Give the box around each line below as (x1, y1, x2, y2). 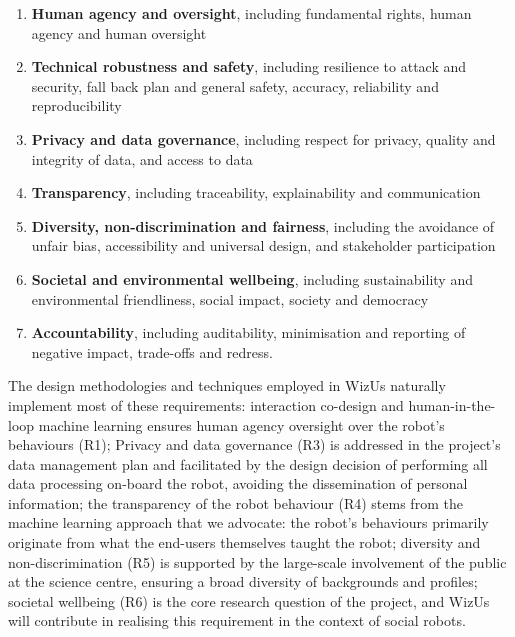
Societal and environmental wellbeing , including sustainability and (31, 268, 473, 289)
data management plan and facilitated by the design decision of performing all (8, 453, 488, 474)
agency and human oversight (31, 22, 207, 43)
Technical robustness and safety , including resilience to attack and (31, 56, 467, 77)
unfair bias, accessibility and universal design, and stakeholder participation (31, 235, 496, 256)
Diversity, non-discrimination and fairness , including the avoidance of (31, 215, 495, 236)
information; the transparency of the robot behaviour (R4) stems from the (8, 492, 463, 513)
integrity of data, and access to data (31, 148, 253, 169)
